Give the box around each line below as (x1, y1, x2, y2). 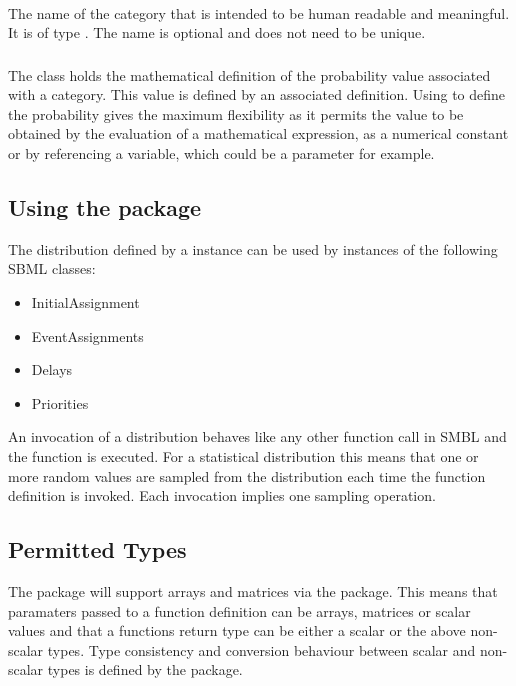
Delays (31, 359, 73, 380)
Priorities (31, 392, 89, 413)
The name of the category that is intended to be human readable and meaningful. (8, 2, 510, 23)
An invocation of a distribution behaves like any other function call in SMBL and (8, 426, 507, 447)
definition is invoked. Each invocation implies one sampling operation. (8, 485, 436, 506)
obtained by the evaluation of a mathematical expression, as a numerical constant (8, 123, 509, 144)
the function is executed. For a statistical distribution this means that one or (8, 446, 479, 467)
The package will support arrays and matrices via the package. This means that (8, 581, 498, 602)
